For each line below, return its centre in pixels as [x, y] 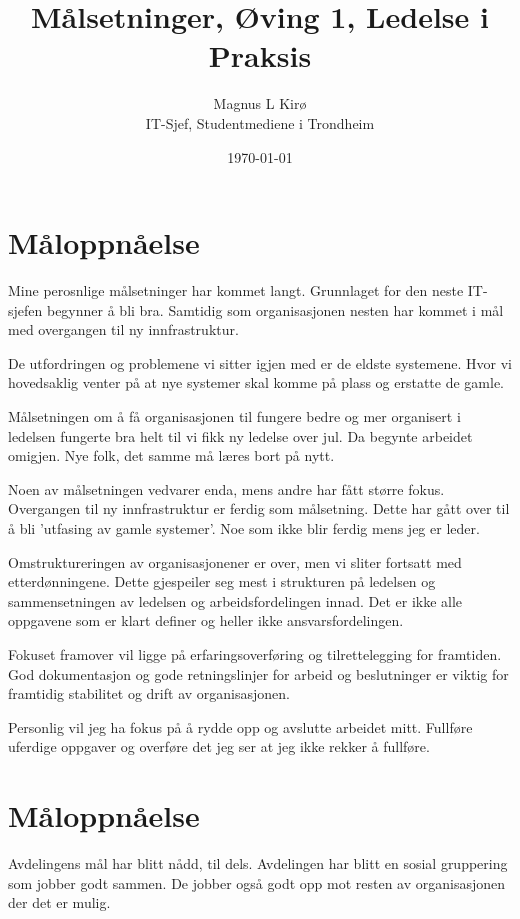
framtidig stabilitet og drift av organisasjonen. [149, 693]
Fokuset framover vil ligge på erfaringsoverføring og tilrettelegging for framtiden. [255, 653]
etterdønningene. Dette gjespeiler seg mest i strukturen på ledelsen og [222, 581]
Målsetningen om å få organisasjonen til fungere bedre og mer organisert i [234, 416]
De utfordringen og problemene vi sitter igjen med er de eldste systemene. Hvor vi [260, 362]
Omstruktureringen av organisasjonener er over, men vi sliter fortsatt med [235, 561]
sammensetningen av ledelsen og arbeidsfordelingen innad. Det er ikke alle [235, 600]
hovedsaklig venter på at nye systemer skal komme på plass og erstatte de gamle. [256, 382]
